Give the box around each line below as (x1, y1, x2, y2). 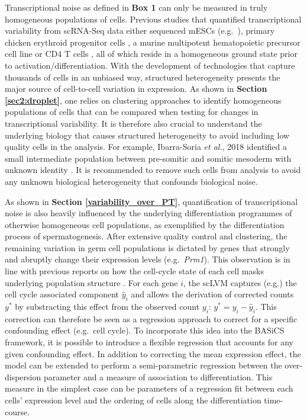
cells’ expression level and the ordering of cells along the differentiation (5, 394, 261, 406)
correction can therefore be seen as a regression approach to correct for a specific (5, 312, 298, 325)
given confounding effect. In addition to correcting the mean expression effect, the (5, 347, 301, 360)
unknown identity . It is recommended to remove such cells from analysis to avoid (5, 163, 301, 176)
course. (5, 405, 30, 418)
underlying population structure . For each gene (5, 276, 178, 288)
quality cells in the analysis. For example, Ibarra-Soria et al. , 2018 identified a (5, 140, 287, 153)
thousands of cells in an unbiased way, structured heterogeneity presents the (5, 70, 280, 83)
